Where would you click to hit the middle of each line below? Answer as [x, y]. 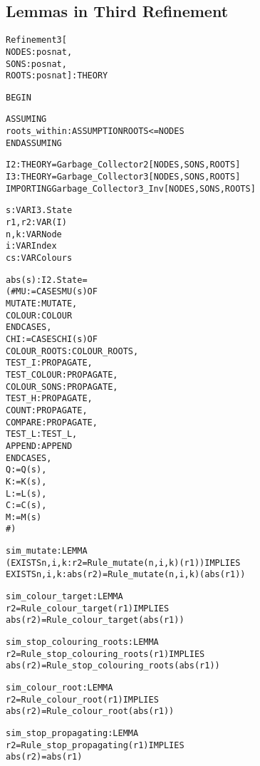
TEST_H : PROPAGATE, [49, 399]
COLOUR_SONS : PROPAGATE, [62, 387]
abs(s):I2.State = [47, 280]
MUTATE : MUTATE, [42, 304]
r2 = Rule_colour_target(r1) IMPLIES [88, 608]
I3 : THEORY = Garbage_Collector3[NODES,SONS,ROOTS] [123, 177]
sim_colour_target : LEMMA [64, 597]
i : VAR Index [31, 246]
